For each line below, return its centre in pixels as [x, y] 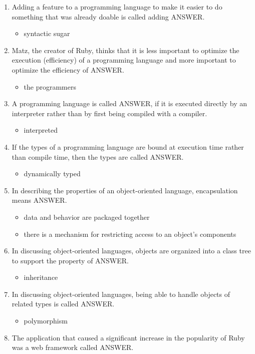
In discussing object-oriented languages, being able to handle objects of [121, 294]
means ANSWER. [39, 200]
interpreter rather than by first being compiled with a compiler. [109, 113]
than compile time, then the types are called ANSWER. [98, 156]
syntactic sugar [47, 33]
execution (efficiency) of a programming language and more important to [124, 60]
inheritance [41, 277]
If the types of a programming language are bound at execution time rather [128, 146]
